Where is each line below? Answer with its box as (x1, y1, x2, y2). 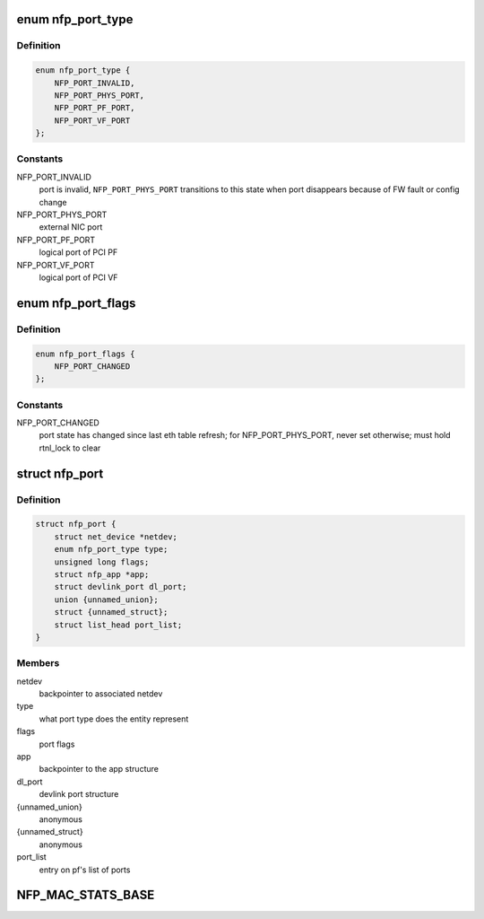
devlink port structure (39, 789, 119, 800)
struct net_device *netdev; (54, 531, 178, 542)
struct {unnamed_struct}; (54, 607, 169, 617)
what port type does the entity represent (39, 713, 189, 724)
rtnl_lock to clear (39, 442, 101, 453)
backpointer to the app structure (39, 764, 159, 775)
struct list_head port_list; (54, 619, 183, 630)
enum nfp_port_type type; (54, 544, 169, 555)
